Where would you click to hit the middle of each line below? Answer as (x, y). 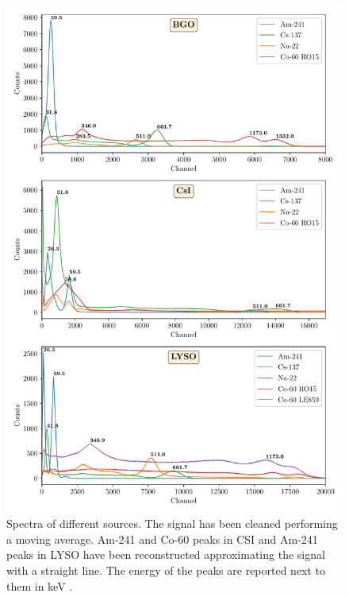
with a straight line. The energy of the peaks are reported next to (166, 570)
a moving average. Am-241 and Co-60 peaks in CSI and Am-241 (162, 539)
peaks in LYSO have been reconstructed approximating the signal (166, 554)
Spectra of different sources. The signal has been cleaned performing (172, 523)
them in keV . (40, 585)
